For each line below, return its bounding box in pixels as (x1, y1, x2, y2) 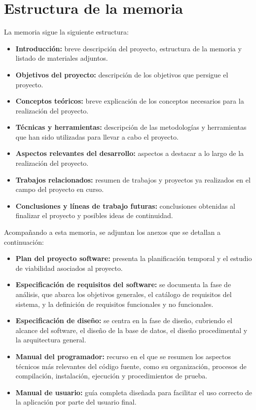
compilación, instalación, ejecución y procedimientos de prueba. (15, 371, 208, 381)
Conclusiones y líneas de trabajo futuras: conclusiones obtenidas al (15, 200, 235, 211)
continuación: (4, 236, 44, 247)
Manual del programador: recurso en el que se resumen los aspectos (15, 351, 231, 361)
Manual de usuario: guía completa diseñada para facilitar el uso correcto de (15, 387, 253, 397)
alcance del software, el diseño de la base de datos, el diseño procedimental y (15, 325, 248, 335)
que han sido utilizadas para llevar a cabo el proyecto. (15, 131, 179, 142)
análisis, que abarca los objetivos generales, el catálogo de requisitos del (15, 289, 232, 299)
